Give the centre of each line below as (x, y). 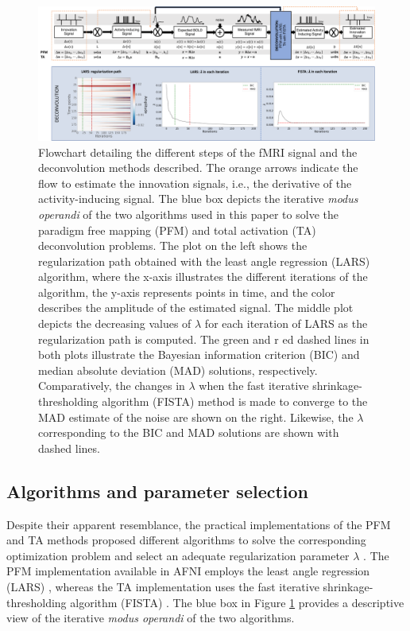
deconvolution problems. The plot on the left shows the (173, 245)
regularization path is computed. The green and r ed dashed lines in (204, 339)
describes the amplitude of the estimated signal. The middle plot (196, 308)
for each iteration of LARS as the (286, 323)
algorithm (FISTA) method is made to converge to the (235, 401)
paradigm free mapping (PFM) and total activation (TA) (177, 230)
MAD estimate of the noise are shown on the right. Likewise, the (196, 417)
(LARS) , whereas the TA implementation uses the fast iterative (163, 586)
